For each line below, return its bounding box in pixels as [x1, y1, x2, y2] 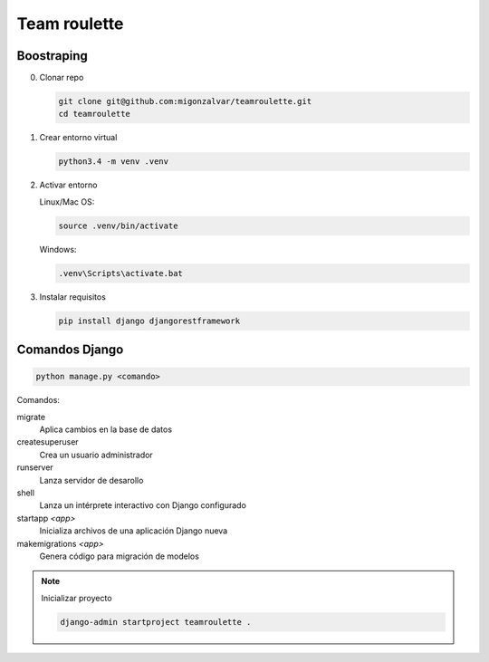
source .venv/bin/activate [58, 220, 178, 231]
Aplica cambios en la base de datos [39, 424, 172, 435]
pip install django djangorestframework [58, 315, 240, 326]
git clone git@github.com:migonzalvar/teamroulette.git [58, 96, 312, 107]
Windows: [39, 244, 77, 254]
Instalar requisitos [39, 291, 106, 302]
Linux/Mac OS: [39, 196, 95, 207]
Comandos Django [16, 342, 124, 358]
